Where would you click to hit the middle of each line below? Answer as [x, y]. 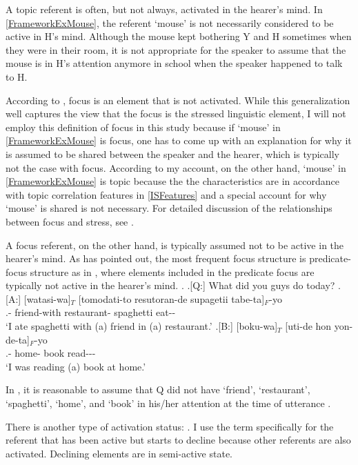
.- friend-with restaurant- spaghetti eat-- [91, 312]
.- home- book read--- [51, 353]
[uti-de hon [308, 326]
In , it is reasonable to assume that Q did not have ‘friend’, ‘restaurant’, [158, 389]
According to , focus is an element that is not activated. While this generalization [178, 100]
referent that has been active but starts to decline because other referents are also [178, 440]
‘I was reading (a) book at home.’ [76, 366]
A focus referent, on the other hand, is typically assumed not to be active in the [175, 245]
